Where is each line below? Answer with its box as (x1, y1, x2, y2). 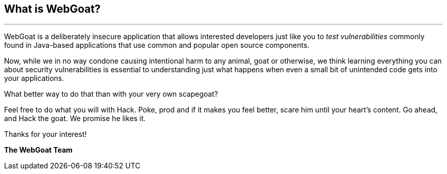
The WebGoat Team (4, 146, 73, 155)
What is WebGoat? (4, 3, 101, 15)
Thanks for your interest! (4, 130, 87, 139)
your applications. (4, 74, 64, 83)
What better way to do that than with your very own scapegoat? (4, 90, 218, 99)
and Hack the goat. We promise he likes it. (4, 114, 146, 123)
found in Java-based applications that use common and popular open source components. (4, 41, 310, 50)
